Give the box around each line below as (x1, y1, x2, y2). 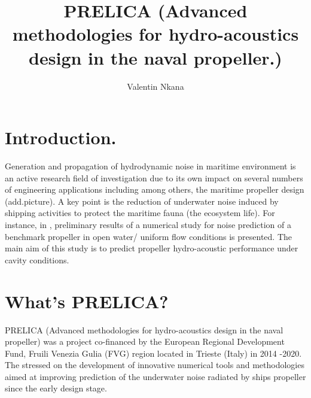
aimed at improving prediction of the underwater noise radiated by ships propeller (5, 370, 306, 382)
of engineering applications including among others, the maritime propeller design (5, 183, 304, 196)
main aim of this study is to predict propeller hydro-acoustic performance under (5, 242, 298, 254)
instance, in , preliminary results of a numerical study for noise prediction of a (5, 218, 291, 230)
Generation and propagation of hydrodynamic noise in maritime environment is (5, 160, 296, 172)
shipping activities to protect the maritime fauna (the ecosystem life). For (5, 206, 275, 219)
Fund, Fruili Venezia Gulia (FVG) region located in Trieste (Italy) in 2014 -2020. (5, 347, 302, 359)
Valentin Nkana (127, 80, 184, 92)
